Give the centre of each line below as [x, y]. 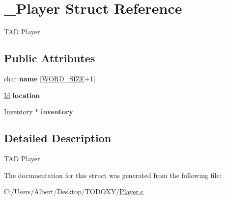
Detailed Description [58, 138]
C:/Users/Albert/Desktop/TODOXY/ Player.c [74, 191]
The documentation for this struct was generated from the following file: [113, 175]
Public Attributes [50, 58]
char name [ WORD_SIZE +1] [50, 78]
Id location [22, 95]
